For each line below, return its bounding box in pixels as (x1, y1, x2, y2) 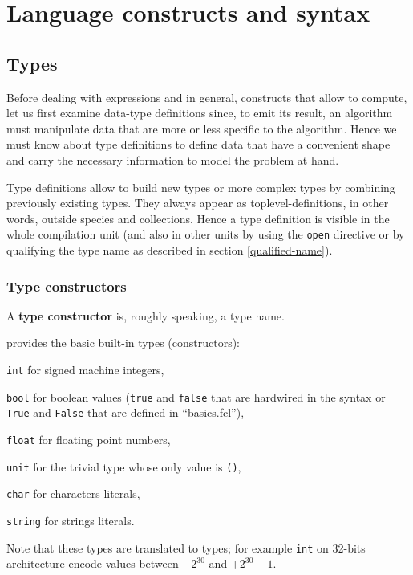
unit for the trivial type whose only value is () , (6, 458, 241, 475)
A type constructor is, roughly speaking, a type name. (6, 307, 285, 324)
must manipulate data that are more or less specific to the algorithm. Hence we (6, 120, 397, 137)
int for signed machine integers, (6, 361, 164, 377)
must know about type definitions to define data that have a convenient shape (6, 136, 391, 153)
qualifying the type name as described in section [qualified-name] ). (6, 241, 333, 258)
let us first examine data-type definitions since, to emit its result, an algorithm (6, 104, 393, 121)
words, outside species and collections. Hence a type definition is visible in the (6, 210, 390, 226)
